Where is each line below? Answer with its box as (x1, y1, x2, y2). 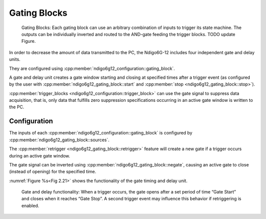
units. (9, 57, 21, 63)
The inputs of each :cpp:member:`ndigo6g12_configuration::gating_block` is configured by (9, 130, 193, 136)
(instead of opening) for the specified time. (9, 169, 96, 175)
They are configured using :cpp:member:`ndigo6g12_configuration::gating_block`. (9, 65, 175, 71)
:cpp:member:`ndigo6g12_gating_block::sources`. (9, 137, 109, 143)
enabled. (21, 202, 39, 209)
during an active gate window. (9, 153, 70, 158)
